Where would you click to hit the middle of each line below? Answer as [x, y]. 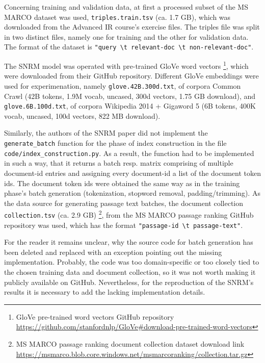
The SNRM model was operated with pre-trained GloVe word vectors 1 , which [126, 65]
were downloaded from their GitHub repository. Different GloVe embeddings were [131, 76]
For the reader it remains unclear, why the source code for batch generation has [129, 242]
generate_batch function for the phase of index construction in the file [115, 143]
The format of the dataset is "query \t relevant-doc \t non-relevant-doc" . [129, 47]
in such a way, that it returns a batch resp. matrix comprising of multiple [119, 163]
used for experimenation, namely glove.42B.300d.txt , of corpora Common [123, 85]
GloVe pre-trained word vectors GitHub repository [95, 316]
